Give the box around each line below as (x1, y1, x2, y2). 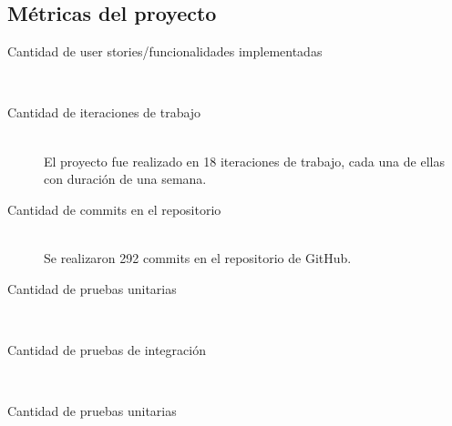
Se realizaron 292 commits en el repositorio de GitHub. (44, 248, 352, 267)
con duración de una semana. (44, 169, 207, 188)
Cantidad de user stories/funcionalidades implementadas (7, 42, 323, 61)
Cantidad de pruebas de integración (7, 340, 206, 359)
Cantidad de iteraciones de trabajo (7, 103, 201, 122)
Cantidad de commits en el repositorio (7, 199, 221, 218)
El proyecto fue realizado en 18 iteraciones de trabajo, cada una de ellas (44, 151, 445, 170)
